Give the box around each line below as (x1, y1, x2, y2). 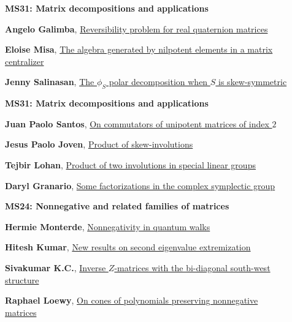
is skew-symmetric (218, 75, 287, 88)
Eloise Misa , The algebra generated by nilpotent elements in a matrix (5, 43, 273, 56)
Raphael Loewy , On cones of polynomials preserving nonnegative (5, 294, 258, 307)
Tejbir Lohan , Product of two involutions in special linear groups (5, 158, 256, 171)
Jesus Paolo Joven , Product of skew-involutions (5, 138, 193, 151)
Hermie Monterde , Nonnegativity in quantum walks (5, 220, 210, 233)
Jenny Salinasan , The (5, 75, 94, 88)
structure (5, 273, 39, 286)
